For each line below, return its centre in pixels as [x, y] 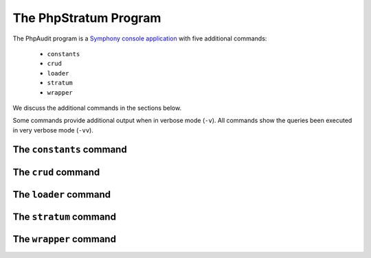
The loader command [62, 195]
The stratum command [65, 216]
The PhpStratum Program [87, 18]
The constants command [70, 150]
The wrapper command [65, 239]
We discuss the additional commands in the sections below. [97, 108]
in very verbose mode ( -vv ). [53, 130]
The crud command [56, 172]
